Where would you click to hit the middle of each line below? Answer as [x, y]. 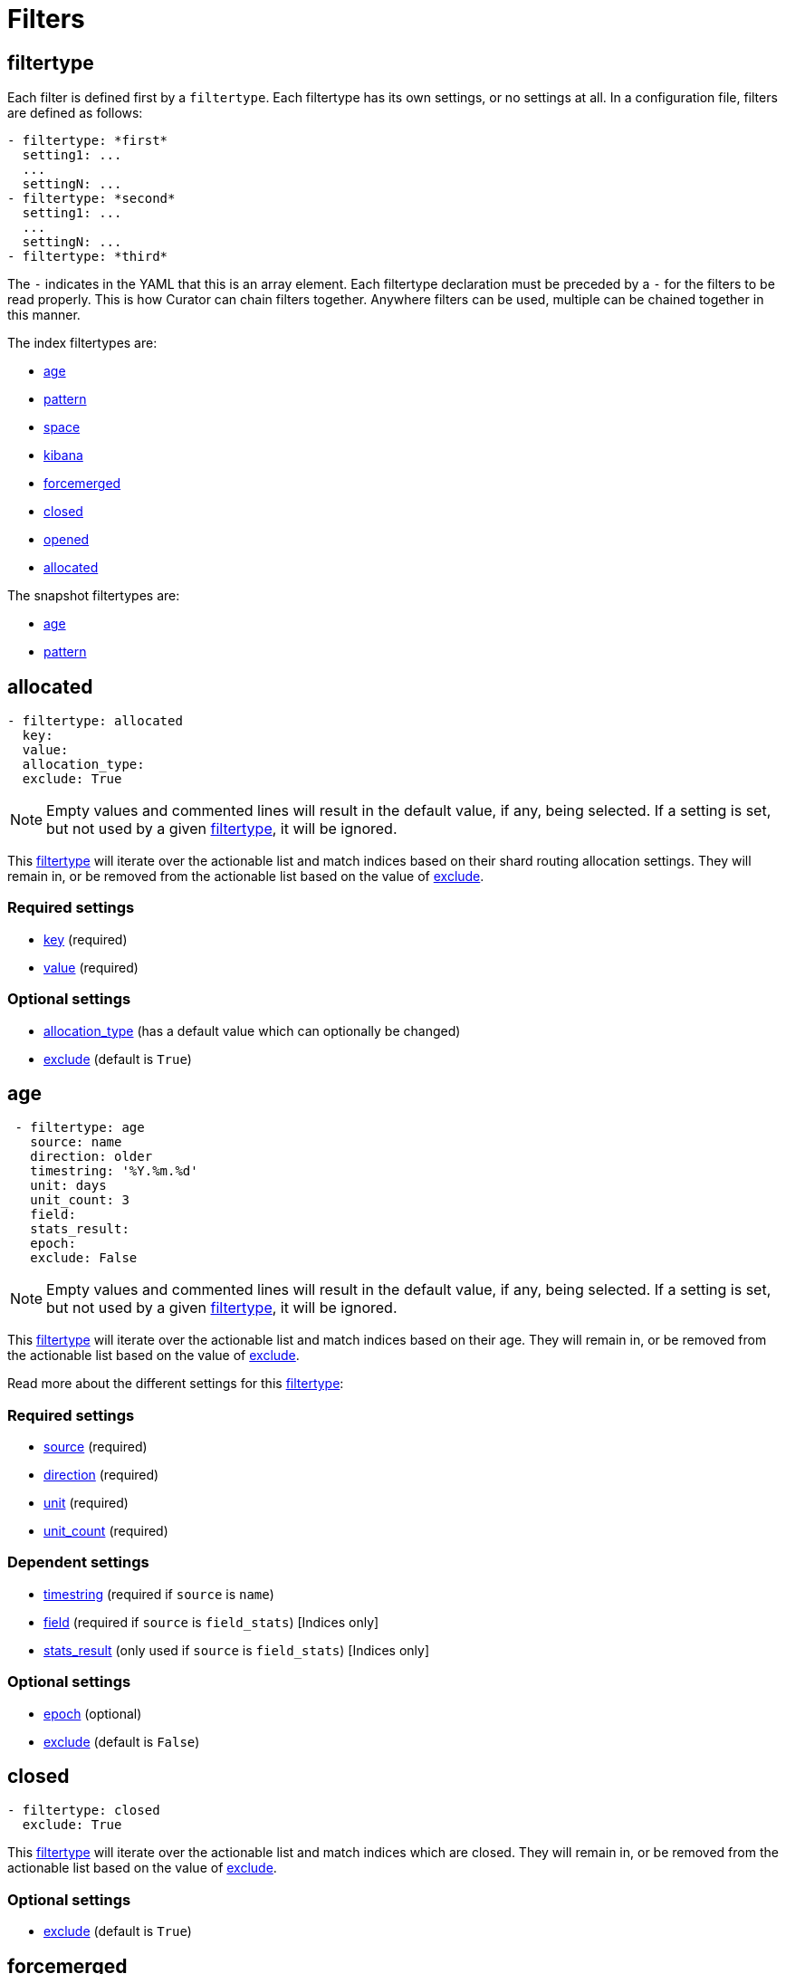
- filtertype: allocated [95, 721]
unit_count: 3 [80, 1200]
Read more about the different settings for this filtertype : [176, 1384]
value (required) [91, 967]
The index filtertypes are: [82, 343]
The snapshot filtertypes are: [94, 596]
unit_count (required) [106, 1531]
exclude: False [84, 1258]
